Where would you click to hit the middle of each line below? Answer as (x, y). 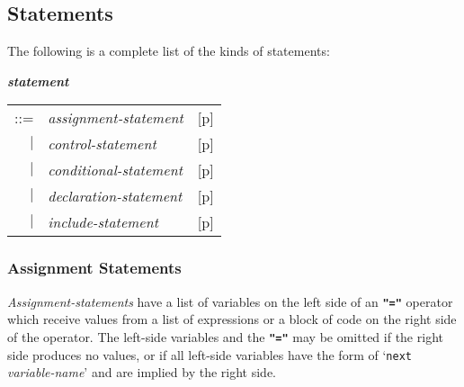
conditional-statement (116, 170)
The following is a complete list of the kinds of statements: (169, 51)
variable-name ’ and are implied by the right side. (142, 372)
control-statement (102, 144)
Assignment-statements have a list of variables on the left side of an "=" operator (230, 301)
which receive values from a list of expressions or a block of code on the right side (232, 319)
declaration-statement (115, 196)
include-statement (103, 222)
